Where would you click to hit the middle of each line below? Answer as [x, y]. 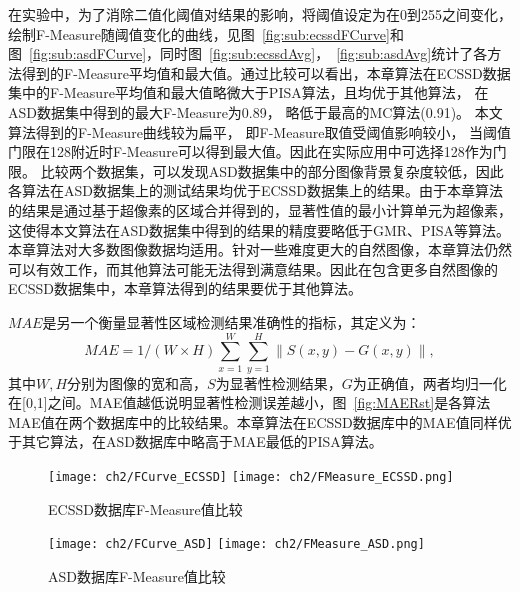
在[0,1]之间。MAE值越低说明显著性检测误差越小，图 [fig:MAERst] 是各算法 [249, 402]
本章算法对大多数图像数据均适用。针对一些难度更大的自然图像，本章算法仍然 [260, 249]
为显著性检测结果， [278, 382]
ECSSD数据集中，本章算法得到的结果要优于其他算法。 [185, 288]
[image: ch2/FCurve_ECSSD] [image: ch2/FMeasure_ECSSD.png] [251, 477]
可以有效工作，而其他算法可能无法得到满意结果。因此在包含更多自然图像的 [253, 268]
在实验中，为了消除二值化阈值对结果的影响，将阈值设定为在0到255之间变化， [260, 14]
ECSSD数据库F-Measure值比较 [145, 508]
